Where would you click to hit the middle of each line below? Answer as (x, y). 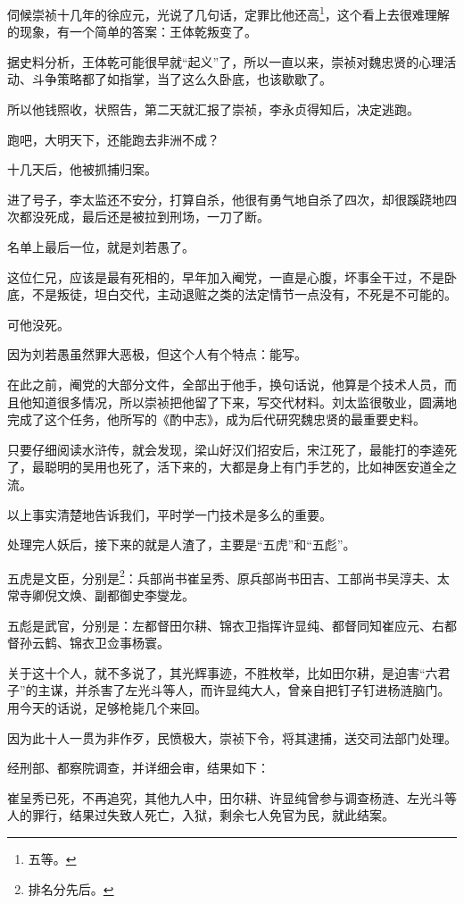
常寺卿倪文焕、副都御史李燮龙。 (101, 594)
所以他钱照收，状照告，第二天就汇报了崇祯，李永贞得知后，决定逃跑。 (213, 109)
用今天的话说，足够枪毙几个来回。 (107, 707)
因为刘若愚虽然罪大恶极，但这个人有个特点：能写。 (157, 354)
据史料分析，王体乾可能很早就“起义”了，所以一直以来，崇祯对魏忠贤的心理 (226, 61)
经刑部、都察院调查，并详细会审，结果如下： (138, 768)
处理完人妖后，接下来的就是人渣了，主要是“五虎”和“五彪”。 (182, 544)
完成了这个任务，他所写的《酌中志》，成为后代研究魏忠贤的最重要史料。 (216, 419)
